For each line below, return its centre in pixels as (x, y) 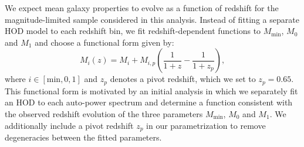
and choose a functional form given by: (104, 42)
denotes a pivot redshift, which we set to (183, 79)
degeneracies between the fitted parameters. (83, 137)
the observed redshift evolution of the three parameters (104, 114)
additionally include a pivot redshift (69, 125)
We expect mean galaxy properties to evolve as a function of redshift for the (142, 8)
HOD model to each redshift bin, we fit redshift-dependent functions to (133, 31)
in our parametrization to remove (206, 125)
